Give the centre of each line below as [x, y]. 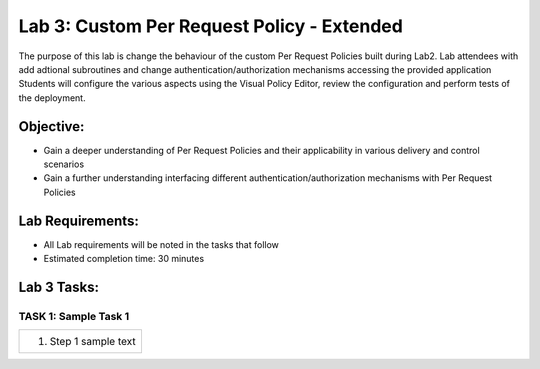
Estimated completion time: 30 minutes [124, 259]
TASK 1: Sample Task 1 [74, 316]
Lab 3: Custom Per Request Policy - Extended [211, 26]
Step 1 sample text [92, 342]
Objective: [51, 126]
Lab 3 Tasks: [59, 286]
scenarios [64, 164]
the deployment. [52, 97]
